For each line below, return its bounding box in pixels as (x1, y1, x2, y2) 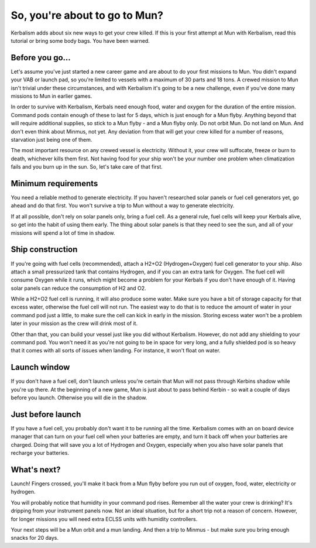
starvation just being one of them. (11, 136, 92, 143)
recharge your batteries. (11, 450, 70, 457)
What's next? (11, 465, 61, 474)
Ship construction (11, 245, 78, 255)
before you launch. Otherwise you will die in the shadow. (11, 394, 147, 401)
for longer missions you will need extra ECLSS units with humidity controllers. (11, 515, 198, 522)
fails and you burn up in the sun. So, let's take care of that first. (11, 163, 163, 170)
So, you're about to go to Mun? (11, 9, 164, 22)
